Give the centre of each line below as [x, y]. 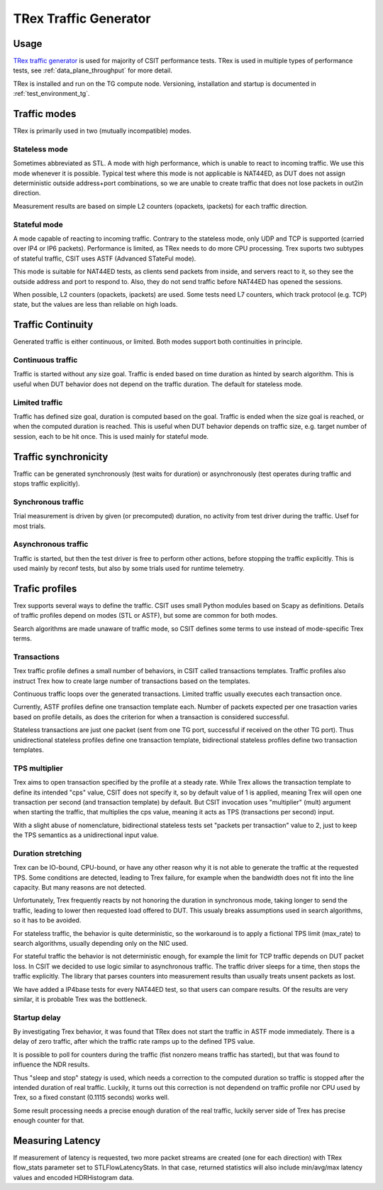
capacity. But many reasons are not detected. [80, 888]
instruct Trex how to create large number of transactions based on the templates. [132, 681]
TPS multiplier [38, 768]
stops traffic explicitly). [47, 484]
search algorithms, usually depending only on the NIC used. [100, 943]
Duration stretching [48, 853]
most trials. [29, 526]
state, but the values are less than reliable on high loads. [95, 305]
